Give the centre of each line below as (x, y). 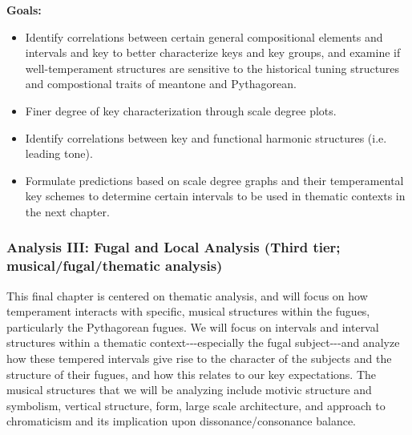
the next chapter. (67, 211)
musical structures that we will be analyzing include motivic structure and (189, 390)
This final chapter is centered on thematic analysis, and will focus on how (187, 295)
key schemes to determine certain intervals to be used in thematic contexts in (215, 196)
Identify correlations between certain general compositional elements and (204, 36)
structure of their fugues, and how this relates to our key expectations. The (192, 374)
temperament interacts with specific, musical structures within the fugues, (188, 311)
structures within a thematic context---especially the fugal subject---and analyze (203, 342)
